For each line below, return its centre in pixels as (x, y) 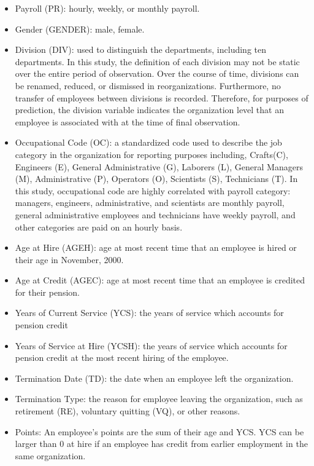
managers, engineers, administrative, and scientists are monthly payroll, (150, 203)
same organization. (50, 455)
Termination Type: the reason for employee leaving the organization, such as (159, 399)
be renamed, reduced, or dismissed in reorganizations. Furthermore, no (148, 85)
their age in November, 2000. (69, 259)
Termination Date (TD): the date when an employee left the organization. (154, 378)
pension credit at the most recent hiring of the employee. (122, 357)
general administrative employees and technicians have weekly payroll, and (155, 214)
